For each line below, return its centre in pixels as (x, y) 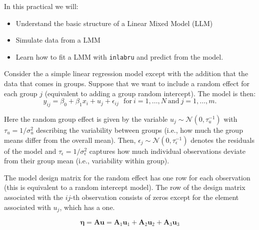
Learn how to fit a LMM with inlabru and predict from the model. (119, 56)
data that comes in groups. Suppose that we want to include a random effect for (127, 83)
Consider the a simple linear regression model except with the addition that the (126, 73)
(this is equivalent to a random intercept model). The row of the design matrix (125, 187)
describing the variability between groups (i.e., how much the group (139, 130)
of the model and (30, 151)
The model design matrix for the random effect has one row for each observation (127, 177)
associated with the (33, 197)
